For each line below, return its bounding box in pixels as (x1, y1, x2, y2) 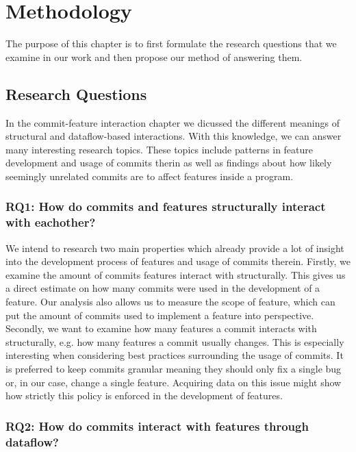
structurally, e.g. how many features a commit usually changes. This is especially (5, 334, 344, 349)
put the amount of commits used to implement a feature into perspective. (5, 307, 314, 322)
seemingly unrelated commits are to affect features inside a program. (5, 168, 294, 183)
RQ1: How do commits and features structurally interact (5, 198, 326, 215)
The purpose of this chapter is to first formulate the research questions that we (5, 36, 337, 51)
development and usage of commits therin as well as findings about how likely (5, 155, 332, 170)
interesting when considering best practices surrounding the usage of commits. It (5, 348, 344, 362)
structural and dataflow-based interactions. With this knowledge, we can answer (5, 129, 342, 143)
